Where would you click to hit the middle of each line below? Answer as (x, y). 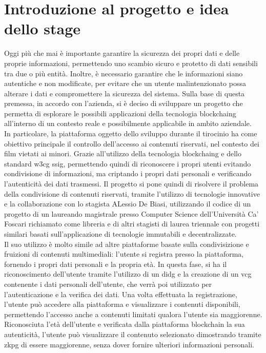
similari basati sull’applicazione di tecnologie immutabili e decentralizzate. (120, 234)
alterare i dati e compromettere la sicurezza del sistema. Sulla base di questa (125, 93)
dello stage (43, 28)
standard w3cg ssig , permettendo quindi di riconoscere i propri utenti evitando (128, 163)
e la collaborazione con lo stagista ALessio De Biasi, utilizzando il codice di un (128, 204)
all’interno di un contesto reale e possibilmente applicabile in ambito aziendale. (128, 123)
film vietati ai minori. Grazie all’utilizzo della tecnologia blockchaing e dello (123, 153)
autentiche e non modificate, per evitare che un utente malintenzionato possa (125, 83)
